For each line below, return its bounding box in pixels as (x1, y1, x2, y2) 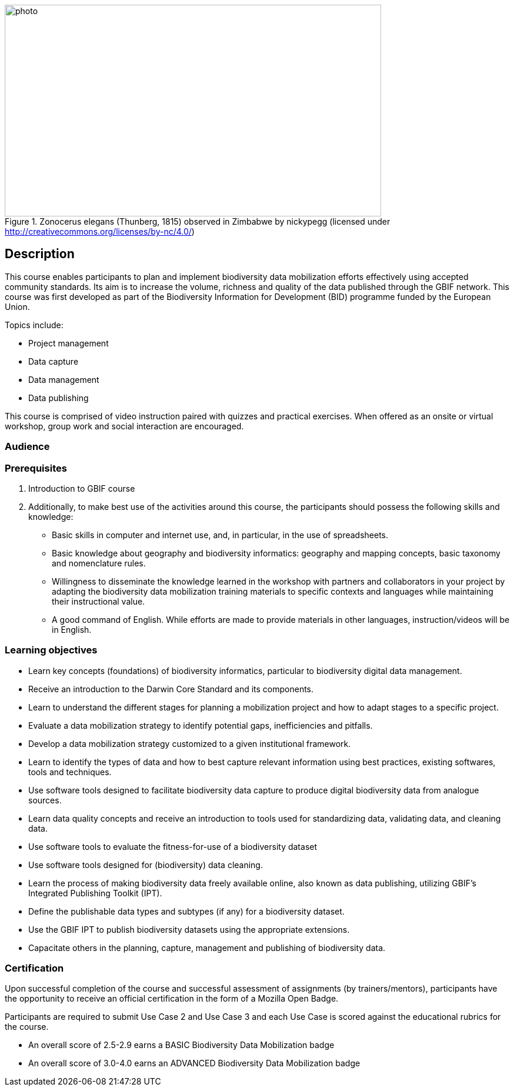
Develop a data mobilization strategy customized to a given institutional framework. (28, 738, 351, 749)
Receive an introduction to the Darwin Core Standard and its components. (28, 683, 314, 694)
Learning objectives (5, 644, 98, 656)
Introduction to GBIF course (28, 483, 135, 493)
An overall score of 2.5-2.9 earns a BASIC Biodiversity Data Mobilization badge (28, 1040, 335, 1050)
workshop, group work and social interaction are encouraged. (5, 421, 244, 431)
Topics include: (5, 319, 64, 330)
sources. (28, 795, 62, 805)
